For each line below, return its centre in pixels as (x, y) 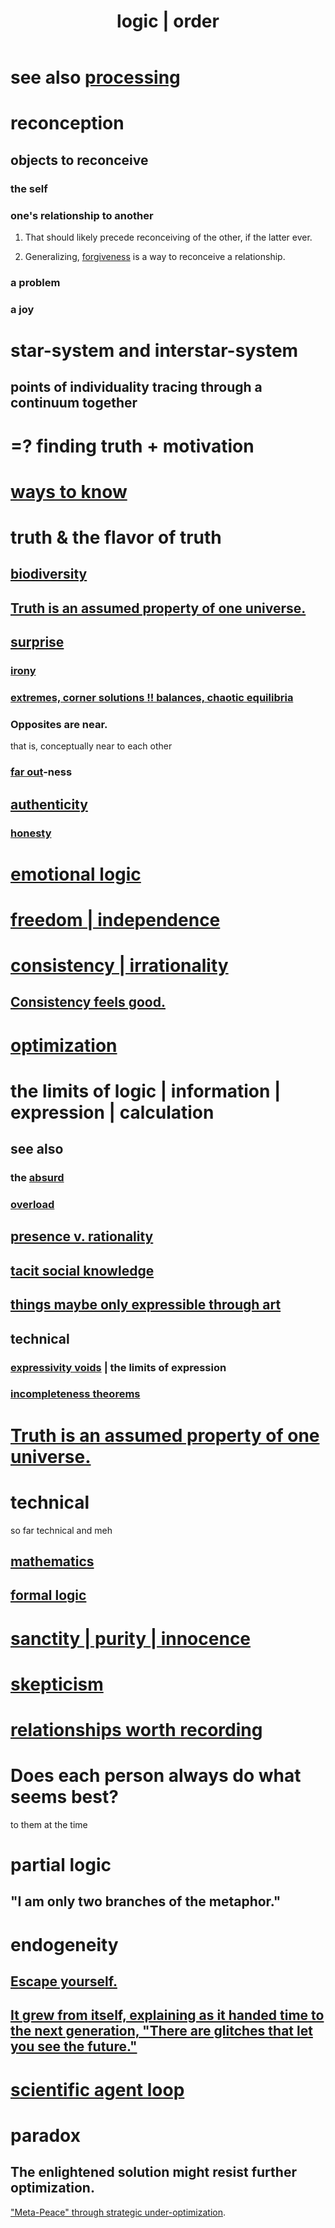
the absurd (37, 1178)
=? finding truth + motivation (132, 446)
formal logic (48, 1595)
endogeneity (64, 1944)
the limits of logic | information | (146, 1091)
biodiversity (49, 574)
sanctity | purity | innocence (131, 1638)
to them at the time (49, 1824)
